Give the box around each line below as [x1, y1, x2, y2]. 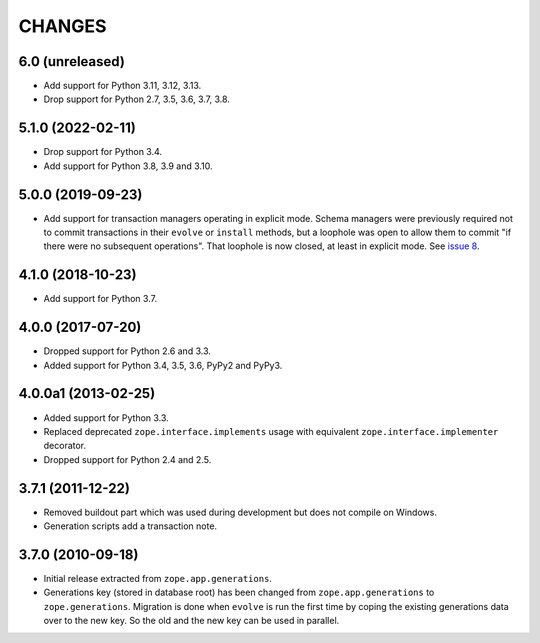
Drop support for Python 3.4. [43, 146, 163, 158]
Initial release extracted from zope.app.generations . [43, 572, 272, 584]
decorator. [43, 440, 87, 452]
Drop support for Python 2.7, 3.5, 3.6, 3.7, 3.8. [43, 93, 230, 105]
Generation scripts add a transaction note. [43, 520, 218, 532]
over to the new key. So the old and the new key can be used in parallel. [43, 615, 340, 627]
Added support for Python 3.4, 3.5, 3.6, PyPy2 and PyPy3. [43, 359, 283, 371]
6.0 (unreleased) [18, 53, 125, 70]
